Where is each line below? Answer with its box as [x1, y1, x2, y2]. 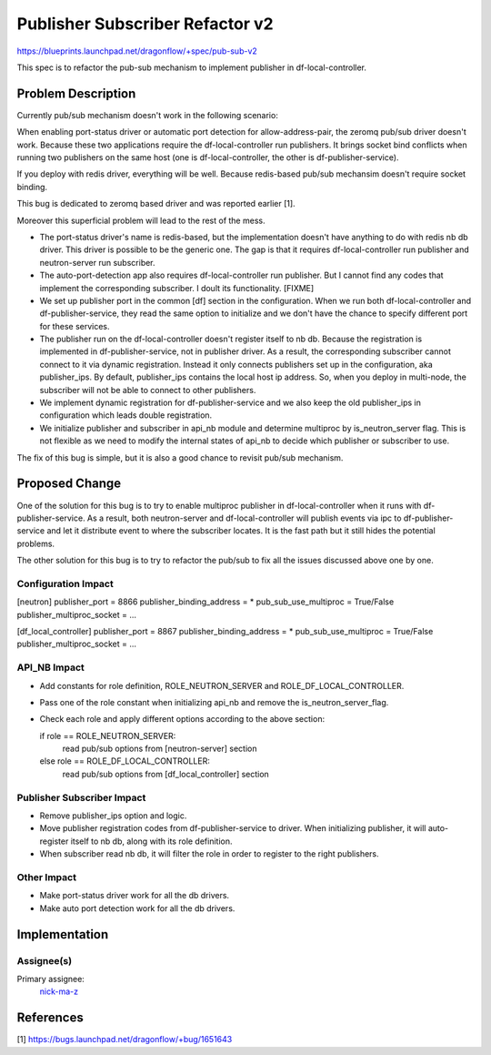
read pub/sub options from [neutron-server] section [62, 743, 257, 755]
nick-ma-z [39, 986, 79, 997]
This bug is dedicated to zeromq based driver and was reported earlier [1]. [16, 198, 296, 209]
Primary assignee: [16, 973, 85, 984]
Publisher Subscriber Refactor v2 [16, 14, 274, 34]
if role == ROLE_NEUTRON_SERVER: [39, 730, 176, 741]
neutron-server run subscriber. [39, 257, 155, 268]
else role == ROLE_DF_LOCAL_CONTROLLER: [39, 756, 211, 766]
